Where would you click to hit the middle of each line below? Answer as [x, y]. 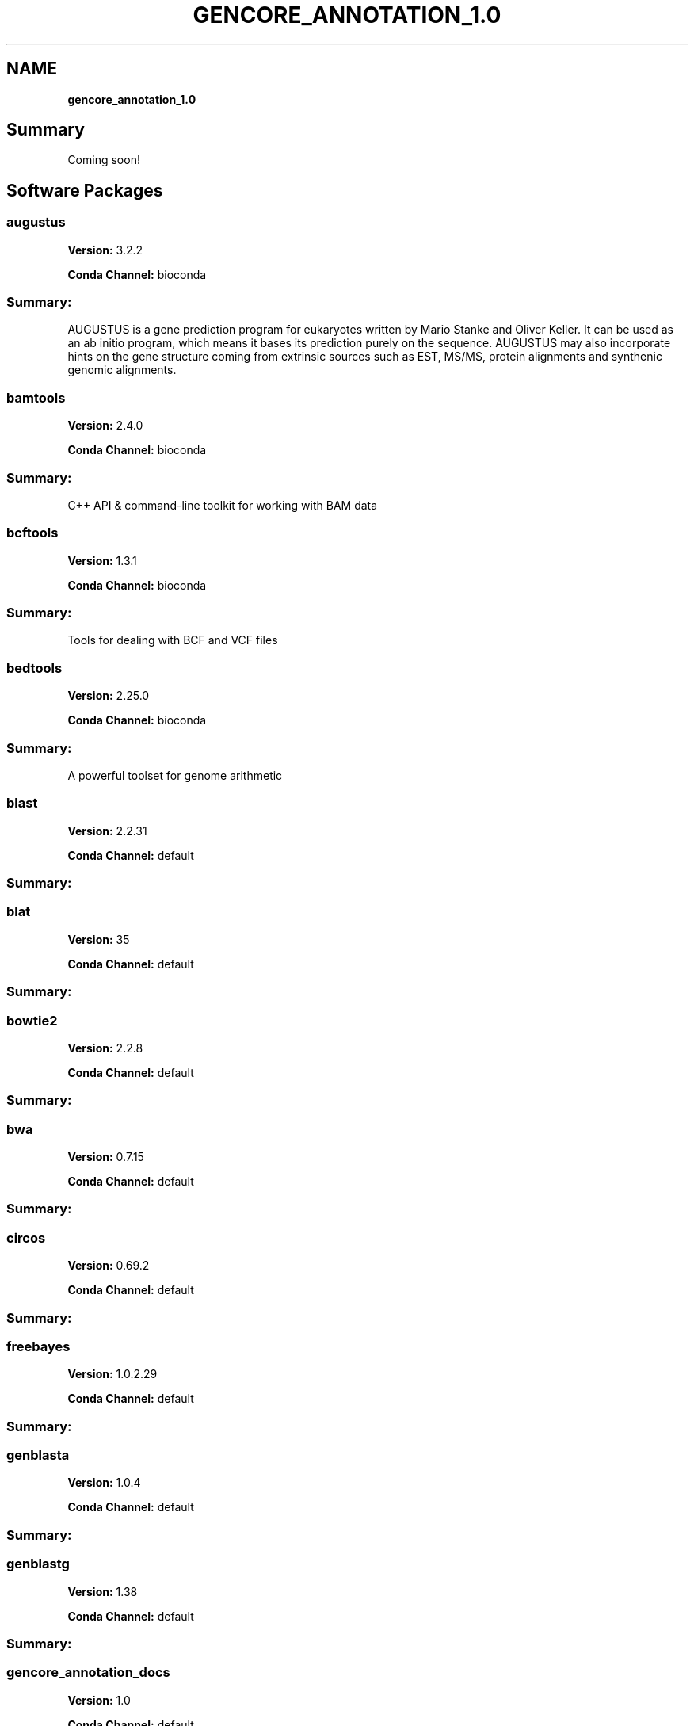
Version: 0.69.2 [109, 1266]
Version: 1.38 [103, 1591]
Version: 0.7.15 [106, 1157]
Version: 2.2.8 [105, 1048]
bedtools [34, 668]
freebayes [38, 1346]
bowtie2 [32, 1020]
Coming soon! [104, 160]
